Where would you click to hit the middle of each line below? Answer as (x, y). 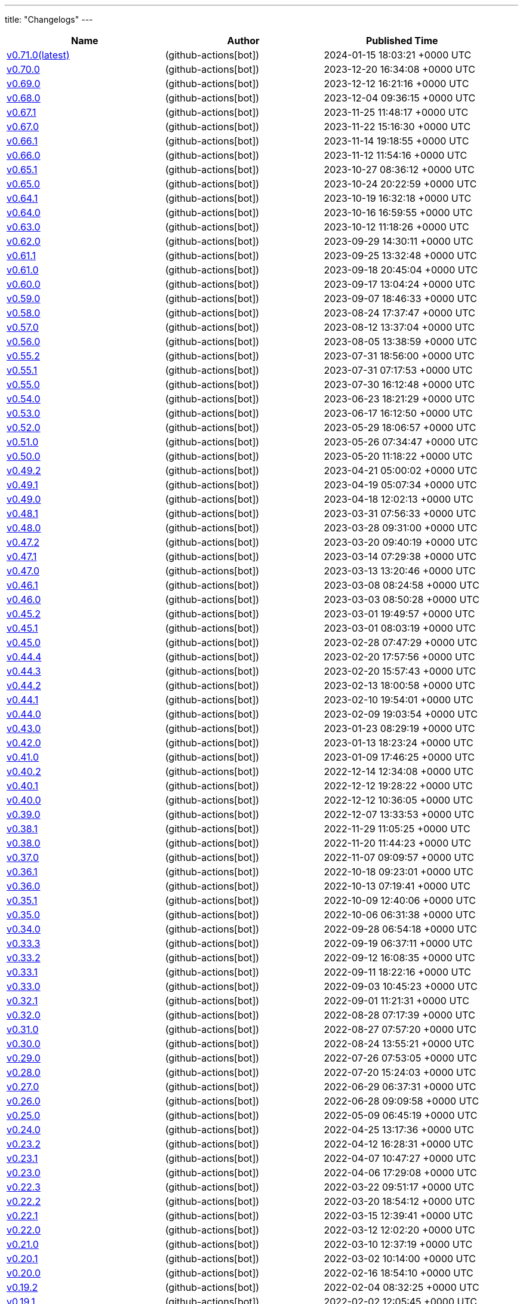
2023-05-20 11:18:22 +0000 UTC (398, 456)
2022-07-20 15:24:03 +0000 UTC (400, 1072)
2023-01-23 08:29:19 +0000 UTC (399, 728)
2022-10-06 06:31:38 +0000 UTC (400, 915)
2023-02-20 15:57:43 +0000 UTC (400, 671)
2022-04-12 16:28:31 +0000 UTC (399, 1144)
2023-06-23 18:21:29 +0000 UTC (399, 399)
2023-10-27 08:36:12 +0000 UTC (399, 170)
